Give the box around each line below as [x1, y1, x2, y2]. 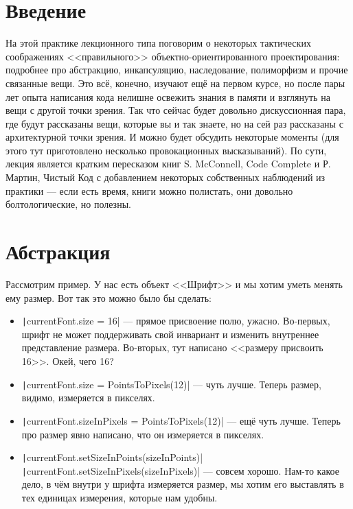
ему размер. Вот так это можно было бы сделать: [5, 290, 212, 305]
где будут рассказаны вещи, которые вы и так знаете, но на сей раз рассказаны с [5, 116, 343, 130]
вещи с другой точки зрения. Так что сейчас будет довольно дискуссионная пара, [5, 103, 346, 117]
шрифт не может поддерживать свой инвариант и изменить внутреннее [21, 327, 319, 341]
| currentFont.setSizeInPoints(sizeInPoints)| [21, 450, 203, 464]
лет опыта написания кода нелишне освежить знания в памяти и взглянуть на [5, 89, 330, 104]
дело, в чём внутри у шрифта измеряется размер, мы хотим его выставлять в [21, 477, 344, 491]
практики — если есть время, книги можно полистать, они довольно [5, 183, 293, 198]
